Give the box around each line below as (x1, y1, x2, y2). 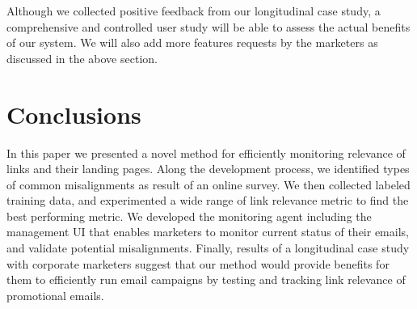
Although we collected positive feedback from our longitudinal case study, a (6, 2, 381, 19)
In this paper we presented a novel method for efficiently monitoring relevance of (6, 144, 406, 161)
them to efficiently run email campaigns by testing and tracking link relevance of (6, 271, 406, 288)
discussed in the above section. (6, 49, 158, 66)
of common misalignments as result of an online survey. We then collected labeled (6, 176, 411, 193)
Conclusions (6, 97, 141, 130)
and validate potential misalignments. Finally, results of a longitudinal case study (6, 239, 410, 256)
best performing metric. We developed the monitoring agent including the (6, 207, 372, 224)
